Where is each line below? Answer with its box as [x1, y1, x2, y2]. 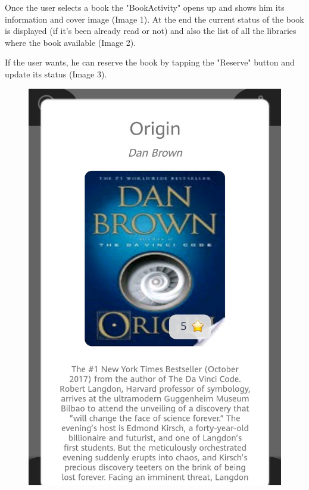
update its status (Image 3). [5, 67, 107, 80]
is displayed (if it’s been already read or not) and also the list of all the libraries [5, 24, 296, 37]
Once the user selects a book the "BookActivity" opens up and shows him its [5, 1, 285, 13]
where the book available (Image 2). [5, 36, 136, 48]
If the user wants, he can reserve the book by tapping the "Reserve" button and [5, 56, 295, 68]
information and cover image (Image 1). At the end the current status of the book [5, 13, 304, 25]
